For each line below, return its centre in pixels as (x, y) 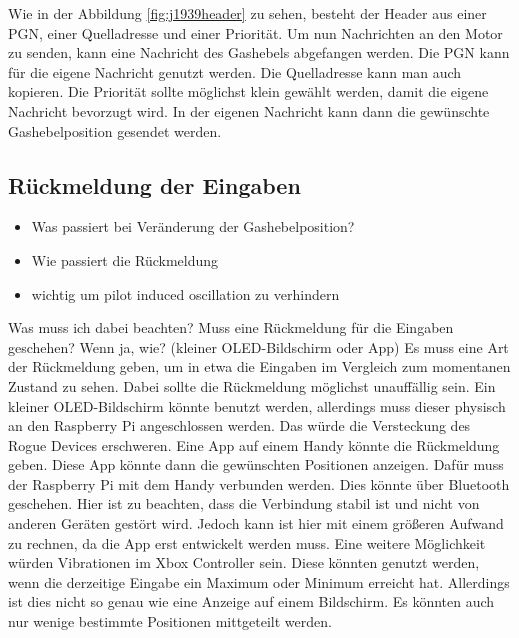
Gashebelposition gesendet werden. (115, 130)
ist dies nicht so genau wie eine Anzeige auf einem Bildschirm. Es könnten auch (251, 601)
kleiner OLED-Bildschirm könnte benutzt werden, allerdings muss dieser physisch (257, 405)
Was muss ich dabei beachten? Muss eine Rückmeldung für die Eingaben (231, 327)
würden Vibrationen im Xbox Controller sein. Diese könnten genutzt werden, (244, 562)
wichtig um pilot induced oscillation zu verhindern (185, 293)
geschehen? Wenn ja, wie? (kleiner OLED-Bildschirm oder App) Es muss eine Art (258, 346)
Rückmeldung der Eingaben (154, 184)
